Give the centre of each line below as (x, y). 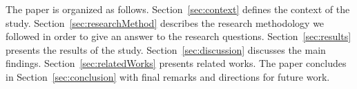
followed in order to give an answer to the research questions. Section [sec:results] (178, 36)
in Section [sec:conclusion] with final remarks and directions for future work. (168, 76)
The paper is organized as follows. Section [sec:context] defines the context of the (178, 9)
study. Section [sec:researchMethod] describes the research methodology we (165, 22)
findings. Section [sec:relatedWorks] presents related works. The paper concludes (176, 63)
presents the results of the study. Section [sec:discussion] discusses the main (166, 49)
